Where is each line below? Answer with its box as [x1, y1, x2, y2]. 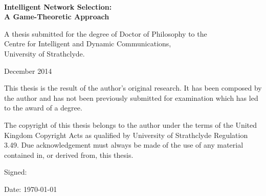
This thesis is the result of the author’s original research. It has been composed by [4, 82, 262, 93]
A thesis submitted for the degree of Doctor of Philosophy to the [4, 28, 207, 39]
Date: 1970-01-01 [4, 183, 57, 194]
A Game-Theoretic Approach [4, 11, 109, 22]
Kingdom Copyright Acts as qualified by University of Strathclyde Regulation [4, 129, 248, 140]
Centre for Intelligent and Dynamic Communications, [4, 38, 171, 49]
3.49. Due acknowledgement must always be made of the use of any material [4, 139, 243, 150]
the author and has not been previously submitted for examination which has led [4, 92, 258, 103]
